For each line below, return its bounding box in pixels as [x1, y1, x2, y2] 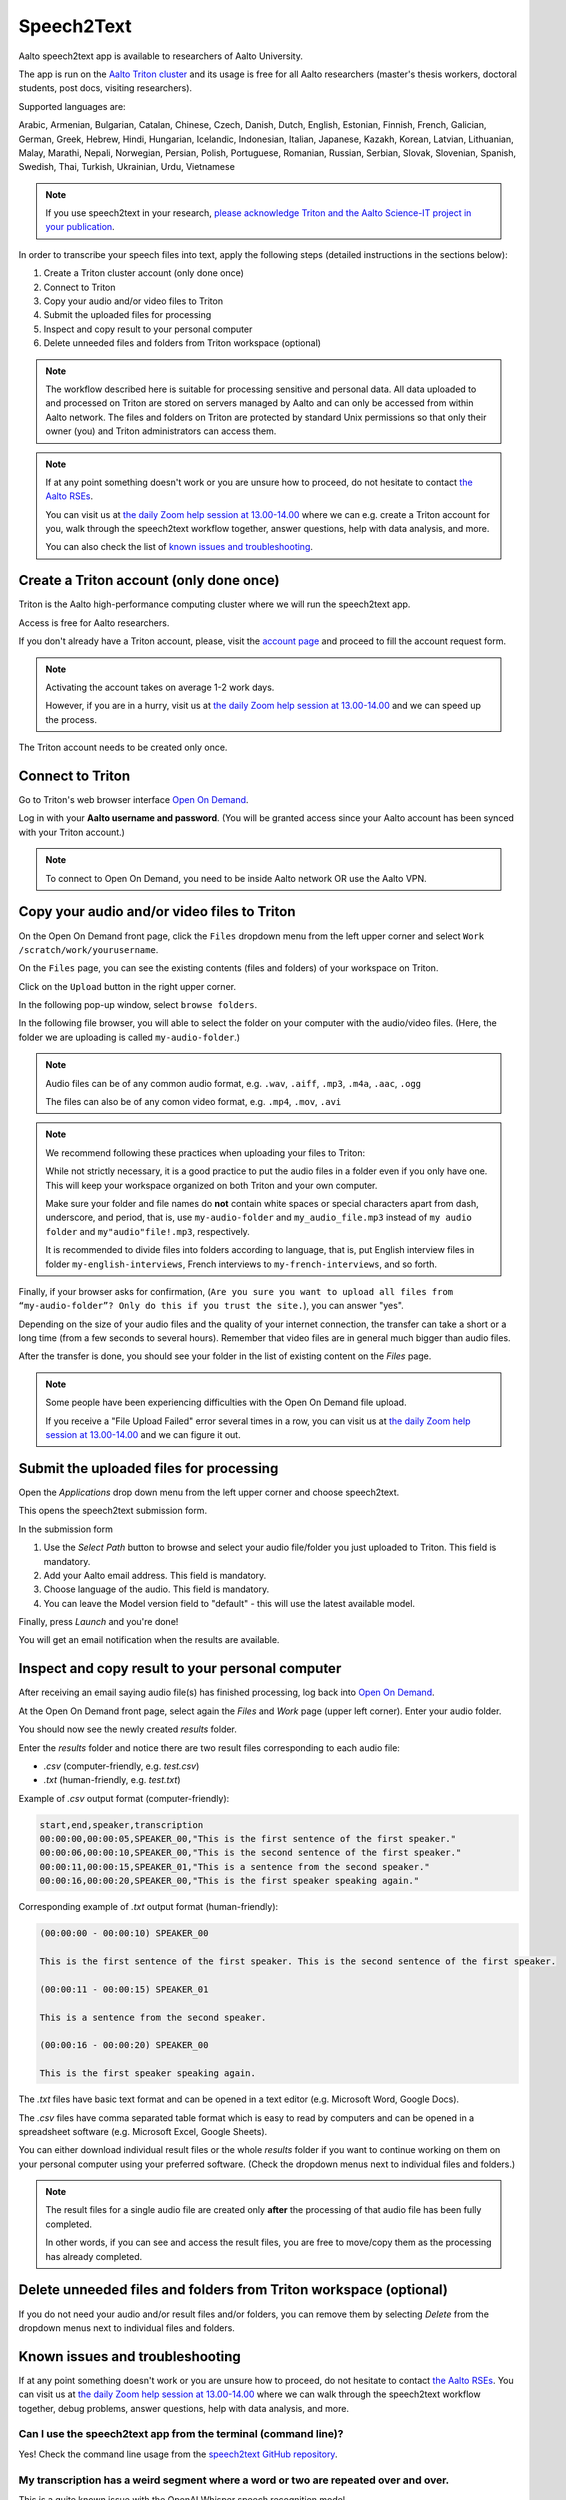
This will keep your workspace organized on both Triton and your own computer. [45, 1179, 378, 1191]
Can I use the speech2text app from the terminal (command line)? [18, 2427, 344, 2441]
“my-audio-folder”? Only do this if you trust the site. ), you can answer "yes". [18, 1300, 404, 1312]
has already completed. [45, 2250, 143, 2262]
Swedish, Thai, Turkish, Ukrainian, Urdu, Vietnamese [18, 161, 235, 173]
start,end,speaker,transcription [39, 1819, 204, 1830]
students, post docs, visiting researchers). [18, 82, 193, 94]
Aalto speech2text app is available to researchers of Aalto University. [18, 50, 304, 62]
